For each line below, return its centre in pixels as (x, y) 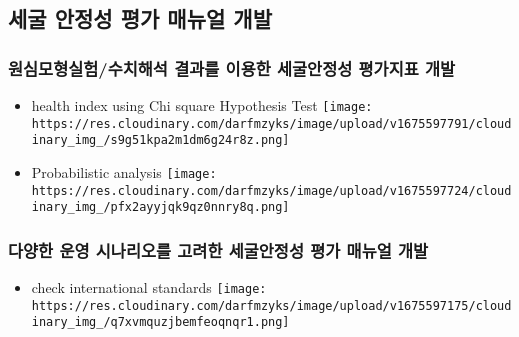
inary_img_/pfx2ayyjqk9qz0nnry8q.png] (160, 207)
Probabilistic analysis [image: (124, 171)
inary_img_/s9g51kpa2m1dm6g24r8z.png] (160, 140)
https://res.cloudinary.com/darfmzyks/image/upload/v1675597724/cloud (271, 190)
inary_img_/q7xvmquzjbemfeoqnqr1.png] (160, 322)
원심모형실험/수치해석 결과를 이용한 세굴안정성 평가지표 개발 (232, 67)
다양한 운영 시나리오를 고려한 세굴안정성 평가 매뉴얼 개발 (218, 249)
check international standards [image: (149, 287)
